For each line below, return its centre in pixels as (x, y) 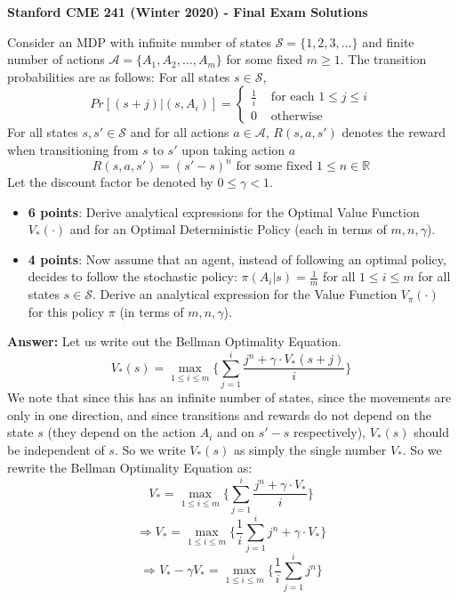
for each (293, 97)
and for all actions (180, 132)
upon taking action (233, 149)
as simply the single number (310, 449)
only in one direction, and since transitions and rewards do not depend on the (219, 414)
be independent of (56, 449)
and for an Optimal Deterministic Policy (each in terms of (228, 229)
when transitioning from (73, 149)
